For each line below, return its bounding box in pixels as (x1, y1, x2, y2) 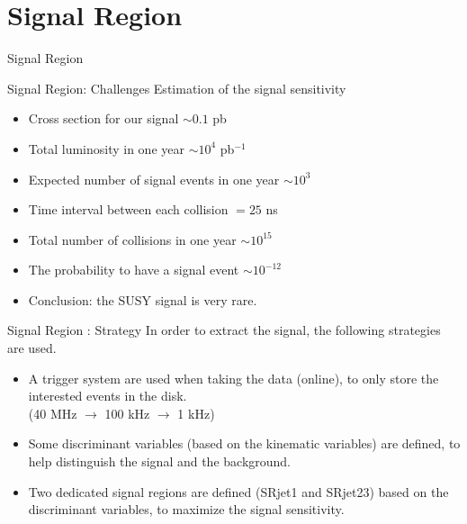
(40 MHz (28, 403, 77, 422)
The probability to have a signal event (28, 260, 239, 279)
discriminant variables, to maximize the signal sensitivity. (28, 500, 345, 519)
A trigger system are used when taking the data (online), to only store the (28, 368, 439, 387)
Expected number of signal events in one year (28, 169, 280, 188)
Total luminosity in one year (28, 139, 184, 158)
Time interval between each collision (28, 200, 229, 219)
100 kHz (104, 403, 150, 422)
